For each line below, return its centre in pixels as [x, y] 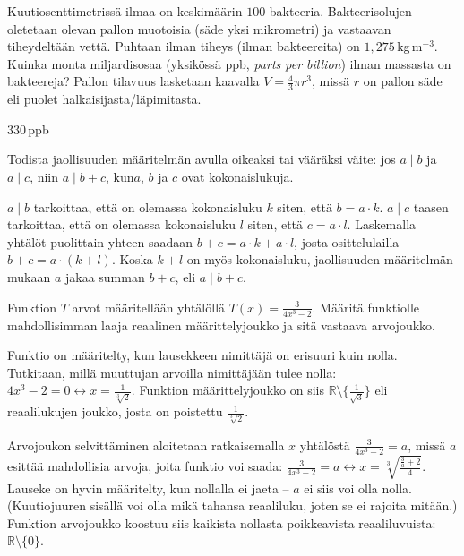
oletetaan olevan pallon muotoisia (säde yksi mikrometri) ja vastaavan [199, 28]
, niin [44, 176]
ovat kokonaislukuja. [237, 176]
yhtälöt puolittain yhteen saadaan [100, 241]
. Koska [132, 259]
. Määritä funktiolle [366, 307]
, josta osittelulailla [347, 241]
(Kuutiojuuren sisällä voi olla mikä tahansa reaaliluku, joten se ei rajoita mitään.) [232, 505]
